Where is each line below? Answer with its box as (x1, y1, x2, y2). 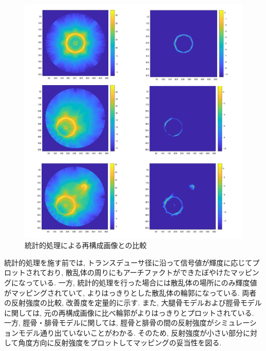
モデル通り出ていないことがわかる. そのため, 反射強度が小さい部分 (18, 327, 243, 338)
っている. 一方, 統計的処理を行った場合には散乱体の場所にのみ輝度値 (25, 277, 257, 287)
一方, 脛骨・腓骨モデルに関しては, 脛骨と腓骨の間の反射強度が (4, 317, 214, 328)
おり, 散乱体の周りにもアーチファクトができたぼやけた (47, 267, 231, 278)
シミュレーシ (214, 317, 257, 328)
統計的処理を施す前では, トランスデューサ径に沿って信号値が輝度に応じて (4, 257, 253, 267)
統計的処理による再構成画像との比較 (25, 240, 147, 251)
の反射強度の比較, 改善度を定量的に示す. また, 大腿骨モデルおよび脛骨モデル (4, 297, 262, 308)
